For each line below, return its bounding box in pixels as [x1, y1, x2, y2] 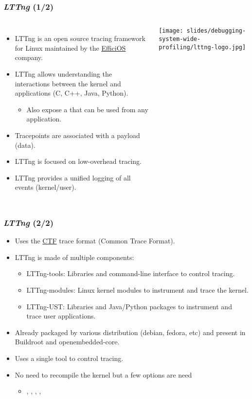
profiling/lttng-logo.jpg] [159, 43, 246, 51]
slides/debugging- [186, 27, 246, 35]
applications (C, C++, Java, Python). [15, 88, 128, 98]
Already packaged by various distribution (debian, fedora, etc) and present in [15, 327, 246, 337]
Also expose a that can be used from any [26, 104, 148, 114]
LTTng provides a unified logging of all [15, 172, 131, 182]
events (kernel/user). [15, 182, 76, 192]
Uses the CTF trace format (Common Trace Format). [15, 236, 175, 246]
